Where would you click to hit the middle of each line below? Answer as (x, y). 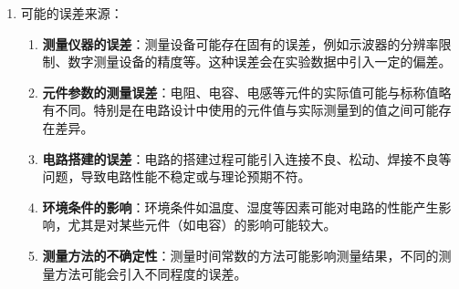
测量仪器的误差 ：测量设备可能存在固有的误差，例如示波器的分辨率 (240, 43)
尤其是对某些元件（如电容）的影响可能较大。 (202, 225)
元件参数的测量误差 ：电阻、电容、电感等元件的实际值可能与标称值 (240, 92)
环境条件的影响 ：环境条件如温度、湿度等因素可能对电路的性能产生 (240, 206)
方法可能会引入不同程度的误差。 (151, 273)
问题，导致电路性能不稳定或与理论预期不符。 (177, 176)
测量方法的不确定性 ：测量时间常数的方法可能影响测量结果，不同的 (240, 255)
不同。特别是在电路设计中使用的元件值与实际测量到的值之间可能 (247, 110)
